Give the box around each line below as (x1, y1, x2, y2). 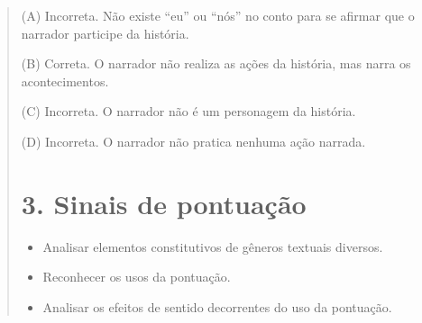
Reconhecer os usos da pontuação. (42, 267, 231, 286)
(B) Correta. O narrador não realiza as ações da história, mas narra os (21, 54, 411, 73)
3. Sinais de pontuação (21, 184, 307, 221)
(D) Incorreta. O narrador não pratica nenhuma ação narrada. (21, 131, 366, 150)
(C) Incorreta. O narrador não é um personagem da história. (21, 102, 356, 121)
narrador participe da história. (21, 23, 189, 42)
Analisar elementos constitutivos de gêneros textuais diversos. (42, 237, 383, 256)
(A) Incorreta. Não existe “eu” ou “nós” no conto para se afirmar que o (21, 6, 415, 24)
